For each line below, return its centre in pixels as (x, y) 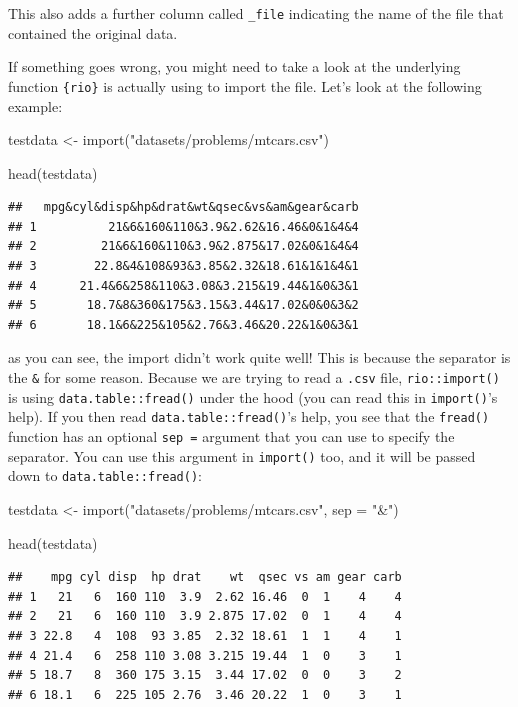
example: (35, 105)
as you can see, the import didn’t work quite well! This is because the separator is (259, 357)
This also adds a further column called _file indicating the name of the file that (256, 13)
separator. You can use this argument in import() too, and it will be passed (242, 455)
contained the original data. (93, 32)
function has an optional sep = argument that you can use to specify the (231, 436)
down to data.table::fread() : (105, 475)
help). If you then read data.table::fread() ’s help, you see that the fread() (249, 416)
